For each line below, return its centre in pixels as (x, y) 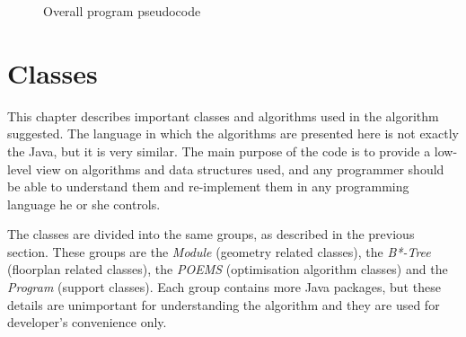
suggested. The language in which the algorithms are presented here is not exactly (233, 133)
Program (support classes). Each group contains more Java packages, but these (224, 287)
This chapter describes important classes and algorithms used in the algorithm (223, 115)
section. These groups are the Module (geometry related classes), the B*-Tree (219, 251)
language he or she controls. (84, 204)
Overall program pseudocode (122, 11)
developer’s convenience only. (87, 322)
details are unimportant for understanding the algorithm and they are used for (224, 304)
